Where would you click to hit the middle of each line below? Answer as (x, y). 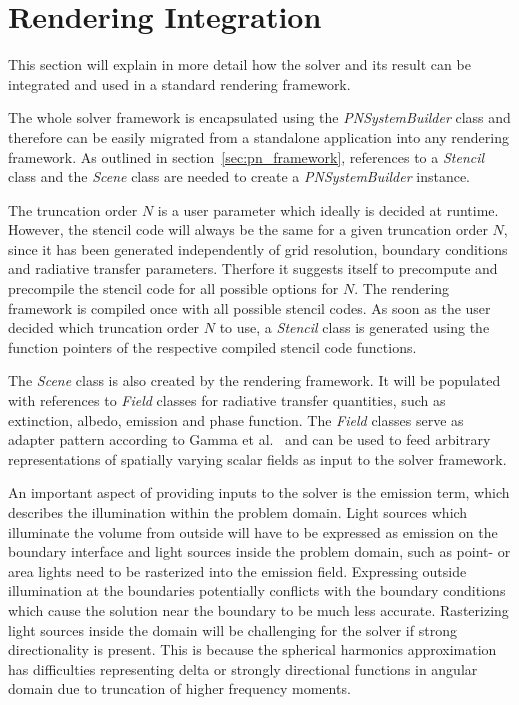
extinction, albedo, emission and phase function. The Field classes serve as (236, 419)
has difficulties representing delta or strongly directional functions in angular (243, 668)
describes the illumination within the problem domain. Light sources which (238, 512)
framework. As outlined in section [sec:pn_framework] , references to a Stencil (246, 156)
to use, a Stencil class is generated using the (354, 327)
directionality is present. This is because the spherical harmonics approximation (252, 649)
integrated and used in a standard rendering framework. (179, 83)
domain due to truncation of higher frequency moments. (179, 688)
